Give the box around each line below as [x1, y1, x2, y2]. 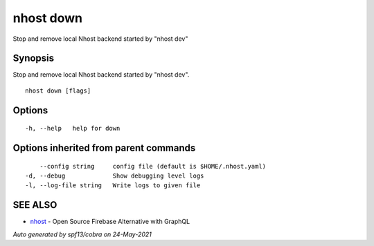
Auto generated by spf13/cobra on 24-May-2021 [12, 230, 152, 238]
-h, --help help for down [25, 124, 121, 133]
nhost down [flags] [25, 86, 91, 95]
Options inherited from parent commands [12, 142, 196, 154]
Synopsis [12, 53, 55, 64]
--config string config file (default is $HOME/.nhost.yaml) [39, 162, 267, 170]
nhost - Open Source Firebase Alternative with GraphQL [30, 218, 190, 226]
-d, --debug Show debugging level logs [25, 172, 204, 180]
